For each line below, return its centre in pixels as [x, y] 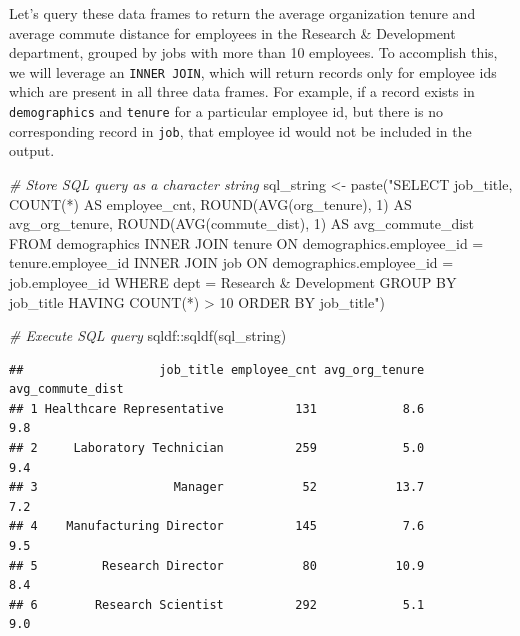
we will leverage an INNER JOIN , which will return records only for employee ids [253, 71]
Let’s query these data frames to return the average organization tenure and [242, 13]
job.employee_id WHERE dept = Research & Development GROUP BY [233, 281]
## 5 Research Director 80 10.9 [217, 565]
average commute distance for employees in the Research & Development [232, 32]
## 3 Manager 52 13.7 [217, 487]
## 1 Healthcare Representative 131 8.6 [217, 408]
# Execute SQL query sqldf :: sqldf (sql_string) [148, 335]
